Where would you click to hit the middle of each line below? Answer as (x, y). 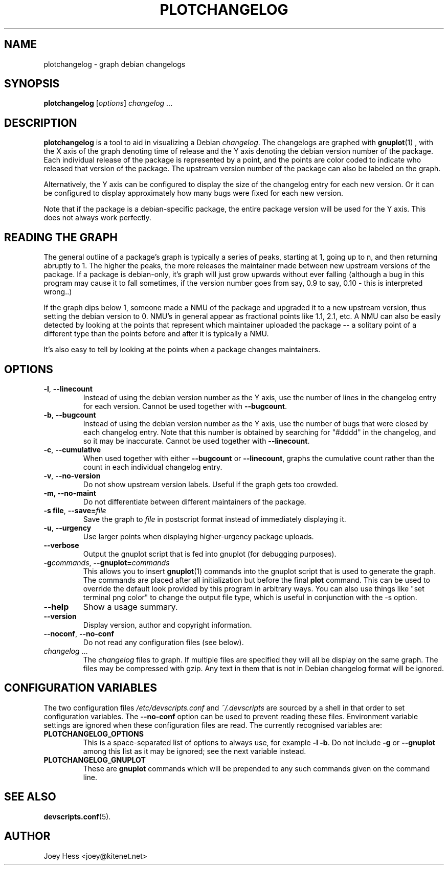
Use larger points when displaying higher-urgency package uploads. (198, 536)
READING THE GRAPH (61, 237)
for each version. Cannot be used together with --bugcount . (185, 406)
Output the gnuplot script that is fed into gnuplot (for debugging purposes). (210, 554)
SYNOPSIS (32, 84)
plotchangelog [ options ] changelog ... (108, 103)
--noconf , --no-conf (79, 633)
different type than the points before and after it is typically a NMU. (156, 334)
